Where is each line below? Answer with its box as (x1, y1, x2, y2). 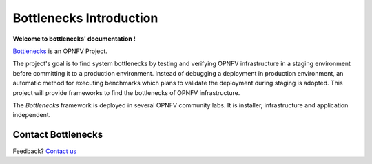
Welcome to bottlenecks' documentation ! (12, 34, 136, 43)
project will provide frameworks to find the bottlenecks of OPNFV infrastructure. (12, 88, 240, 96)
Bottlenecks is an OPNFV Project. (12, 47, 108, 55)
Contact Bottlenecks (12, 129, 103, 141)
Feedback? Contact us (12, 147, 77, 155)
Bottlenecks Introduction (12, 10, 158, 25)
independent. (12, 111, 51, 119)
